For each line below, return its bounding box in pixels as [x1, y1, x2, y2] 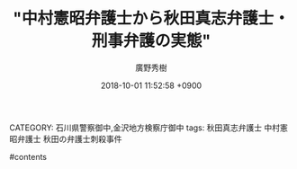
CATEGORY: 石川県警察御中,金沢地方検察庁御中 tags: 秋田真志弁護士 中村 [9, 122, 281, 133]
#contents [9, 151, 48, 162]
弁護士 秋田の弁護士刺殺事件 [16, 133, 122, 144]
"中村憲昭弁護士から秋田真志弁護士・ [13, 8, 290, 29]
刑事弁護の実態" [91, 31, 211, 51]
